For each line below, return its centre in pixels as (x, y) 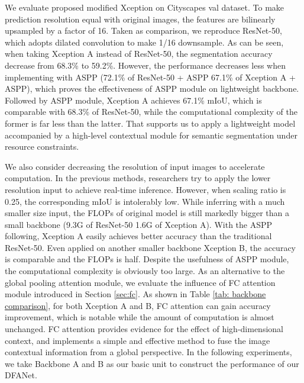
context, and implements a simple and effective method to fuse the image (138, 340)
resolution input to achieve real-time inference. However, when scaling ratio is (145, 189)
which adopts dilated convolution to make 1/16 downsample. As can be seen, (144, 42)
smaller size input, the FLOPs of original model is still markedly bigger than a (147, 213)
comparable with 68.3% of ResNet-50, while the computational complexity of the (151, 112)
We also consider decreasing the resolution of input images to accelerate (135, 166)
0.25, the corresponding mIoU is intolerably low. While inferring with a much (145, 201)
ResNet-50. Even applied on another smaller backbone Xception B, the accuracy (150, 247)
